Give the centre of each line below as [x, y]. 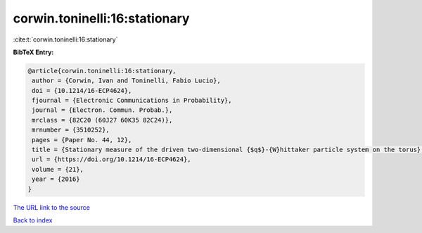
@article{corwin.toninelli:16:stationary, [102, 71]
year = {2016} [56, 179]
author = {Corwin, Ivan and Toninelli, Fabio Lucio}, [126, 81]
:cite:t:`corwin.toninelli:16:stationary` [65, 39]
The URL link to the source [52, 207]
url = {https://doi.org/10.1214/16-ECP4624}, [111, 159]
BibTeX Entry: [33, 52]
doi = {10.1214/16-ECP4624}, [82, 90]
